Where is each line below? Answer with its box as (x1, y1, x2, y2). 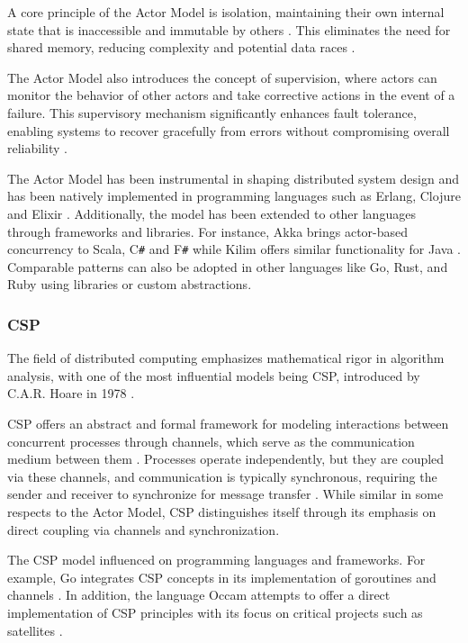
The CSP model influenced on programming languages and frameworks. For (7, 550, 426, 569)
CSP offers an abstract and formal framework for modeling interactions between (7, 413, 449, 432)
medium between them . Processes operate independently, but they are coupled (7, 449, 445, 468)
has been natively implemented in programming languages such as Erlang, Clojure (7, 186, 461, 205)
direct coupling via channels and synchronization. (7, 520, 280, 539)
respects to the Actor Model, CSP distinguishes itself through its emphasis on (7, 502, 436, 521)
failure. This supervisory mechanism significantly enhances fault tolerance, (7, 103, 417, 122)
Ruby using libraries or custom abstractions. (7, 275, 252, 294)
